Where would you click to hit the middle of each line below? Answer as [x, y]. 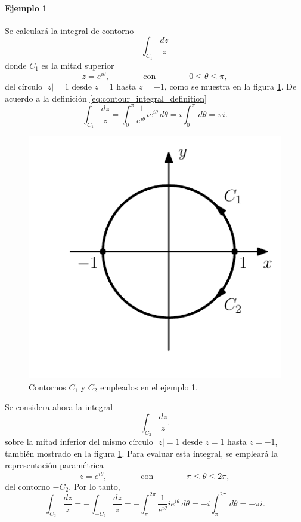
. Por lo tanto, [94, 486]
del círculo [24, 86]
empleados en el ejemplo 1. [149, 387]
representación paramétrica [54, 465]
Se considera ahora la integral [59, 407]
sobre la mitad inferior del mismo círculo [79, 441]
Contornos [47, 387]
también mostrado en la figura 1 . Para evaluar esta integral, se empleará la [141, 453]
